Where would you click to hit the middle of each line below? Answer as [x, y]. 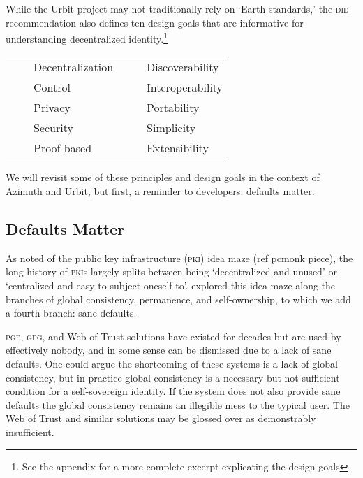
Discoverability [183, 67]
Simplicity [171, 128]
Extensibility [178, 148]
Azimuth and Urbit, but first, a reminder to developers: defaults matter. [160, 191]
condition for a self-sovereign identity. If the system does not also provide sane [173, 391]
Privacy [52, 108]
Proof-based [63, 148]
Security [53, 128]
